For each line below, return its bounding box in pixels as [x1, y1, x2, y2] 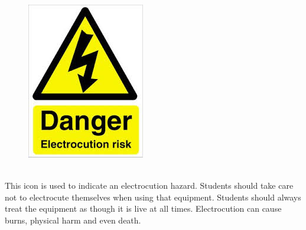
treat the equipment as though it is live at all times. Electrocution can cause [5, 202, 282, 215]
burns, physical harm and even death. [5, 213, 141, 226]
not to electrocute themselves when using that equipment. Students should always [5, 190, 301, 203]
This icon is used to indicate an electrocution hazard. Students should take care [5, 179, 294, 192]
